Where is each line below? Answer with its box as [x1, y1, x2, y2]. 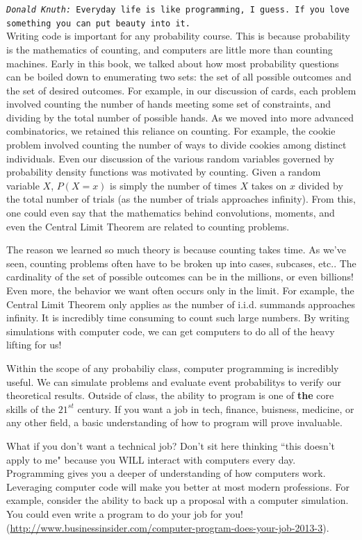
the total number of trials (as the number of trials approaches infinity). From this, [6, 192, 356, 206]
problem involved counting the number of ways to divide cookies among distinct [6, 137, 347, 152]
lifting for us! [6, 337, 62, 352]
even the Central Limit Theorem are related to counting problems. [6, 219, 290, 233]
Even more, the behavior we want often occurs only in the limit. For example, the [6, 283, 354, 297]
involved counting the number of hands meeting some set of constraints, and [6, 96, 331, 111]
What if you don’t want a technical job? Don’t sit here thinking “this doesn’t [6, 438, 336, 453]
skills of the [6, 401, 56, 416]
